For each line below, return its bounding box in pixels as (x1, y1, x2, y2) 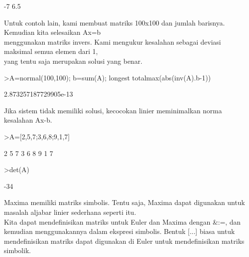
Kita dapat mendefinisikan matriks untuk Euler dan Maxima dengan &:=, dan (4, 216, 241, 227)
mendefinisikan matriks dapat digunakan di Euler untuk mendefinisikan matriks (4, 235, 245, 246)
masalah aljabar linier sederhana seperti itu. (4, 206, 136, 217)
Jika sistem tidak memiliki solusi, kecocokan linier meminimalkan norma (4, 105, 222, 115)
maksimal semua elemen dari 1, (4, 46, 98, 56)
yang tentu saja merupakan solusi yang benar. (4, 55, 143, 66)
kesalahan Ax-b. (4, 115, 52, 125)
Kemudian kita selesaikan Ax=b (4, 27, 101, 37)
